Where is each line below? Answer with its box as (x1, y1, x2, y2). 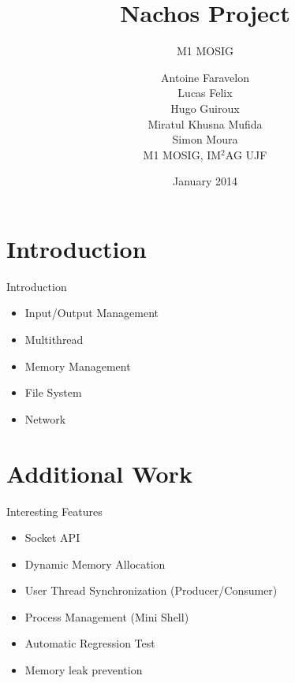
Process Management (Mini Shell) (24, 608, 189, 625)
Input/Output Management (24, 304, 159, 321)
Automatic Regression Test (24, 635, 155, 651)
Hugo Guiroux (170, 99, 240, 116)
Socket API (24, 529, 80, 546)
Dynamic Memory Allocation (24, 555, 166, 572)
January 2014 (173, 173, 237, 189)
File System (24, 384, 82, 401)
